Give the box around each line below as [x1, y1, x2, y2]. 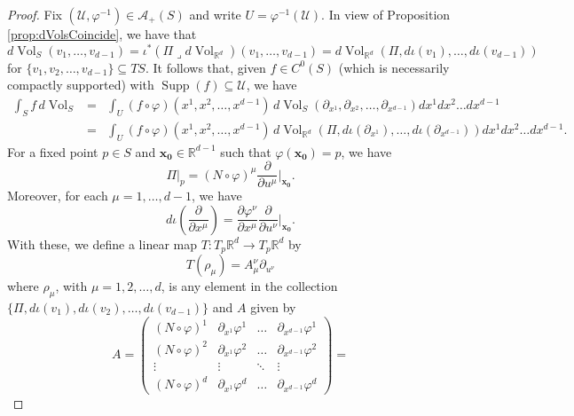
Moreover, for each [7, 186, 108, 205]
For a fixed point [7, 142, 98, 161]
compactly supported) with [7, 75, 154, 94]
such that [220, 142, 271, 161]
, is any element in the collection [161, 277, 338, 295]
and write [189, 5, 241, 23]
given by [250, 298, 296, 317]
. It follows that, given [145, 58, 266, 76]
